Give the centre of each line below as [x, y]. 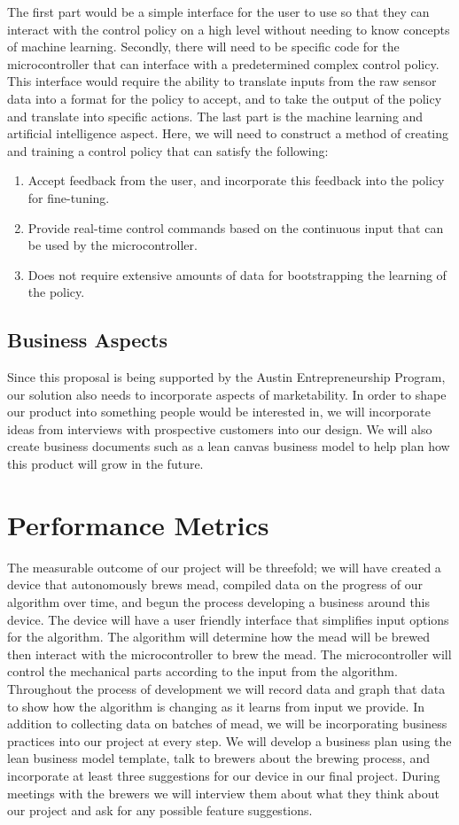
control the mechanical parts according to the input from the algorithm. [202, 671]
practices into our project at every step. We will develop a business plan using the [229, 740]
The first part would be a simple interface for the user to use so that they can [218, 12]
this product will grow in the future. [105, 464]
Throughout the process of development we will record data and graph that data [226, 688]
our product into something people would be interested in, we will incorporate [219, 412]
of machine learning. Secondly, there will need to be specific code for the [203, 47]
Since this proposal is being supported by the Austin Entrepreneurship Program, [226, 377]
